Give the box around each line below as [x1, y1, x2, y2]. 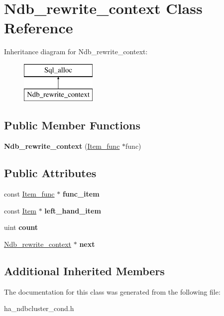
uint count [4, 222, 38, 232]
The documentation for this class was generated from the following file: [4, 286, 221, 297]
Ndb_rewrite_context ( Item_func [4, 141, 120, 151]
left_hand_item [44, 205, 101, 215]
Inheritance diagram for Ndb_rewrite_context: [4, 46, 148, 57]
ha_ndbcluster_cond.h [4, 303, 74, 314]
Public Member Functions [4, 117, 140, 133]
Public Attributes [4, 165, 97, 181]
